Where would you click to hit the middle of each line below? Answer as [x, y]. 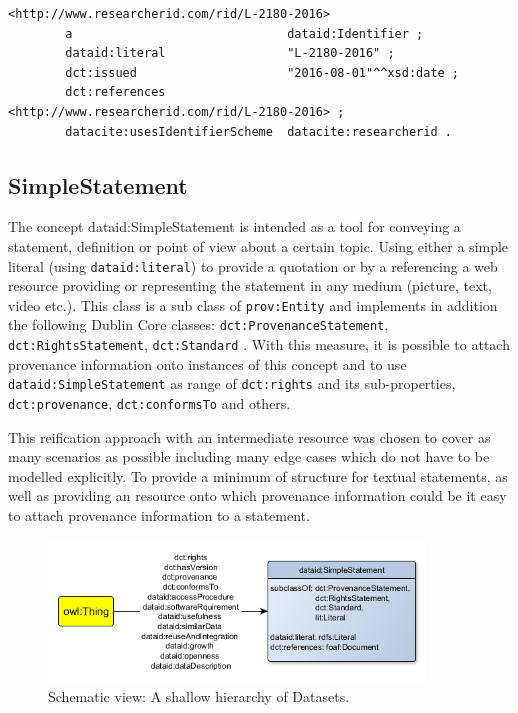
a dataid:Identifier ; [244, 33]
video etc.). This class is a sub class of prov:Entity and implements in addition [253, 304]
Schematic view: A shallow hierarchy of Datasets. [199, 695]
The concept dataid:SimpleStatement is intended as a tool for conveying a [234, 226]
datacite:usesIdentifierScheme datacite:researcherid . [258, 131]
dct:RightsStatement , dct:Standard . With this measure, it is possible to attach [259, 344]
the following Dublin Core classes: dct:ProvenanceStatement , [198, 324]
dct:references [115, 92]
